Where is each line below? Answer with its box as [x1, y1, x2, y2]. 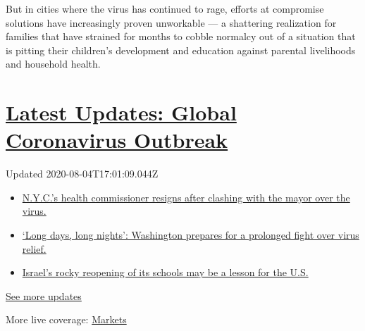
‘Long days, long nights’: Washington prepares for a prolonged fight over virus [22, 227, 359, 242]
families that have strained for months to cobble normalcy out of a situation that [6, 29, 356, 44]
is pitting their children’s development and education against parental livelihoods [6, 42, 356, 57]
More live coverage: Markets [6, 312, 127, 327]
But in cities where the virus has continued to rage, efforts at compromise [6, 1, 324, 15]
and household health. [6, 56, 101, 71]
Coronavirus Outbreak [6, 125, 228, 154]
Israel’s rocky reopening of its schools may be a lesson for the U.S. [22, 265, 309, 280]
